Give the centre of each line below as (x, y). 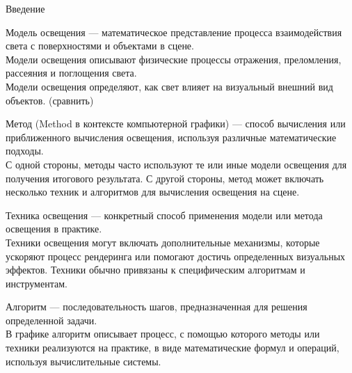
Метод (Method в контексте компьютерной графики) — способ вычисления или (176, 124)
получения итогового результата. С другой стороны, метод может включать (165, 178)
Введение (25, 8)
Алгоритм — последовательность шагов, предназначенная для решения (157, 307)
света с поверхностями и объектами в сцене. (100, 46)
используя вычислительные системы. (83, 361)
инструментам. (37, 283)
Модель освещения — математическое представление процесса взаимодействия (174, 32)
